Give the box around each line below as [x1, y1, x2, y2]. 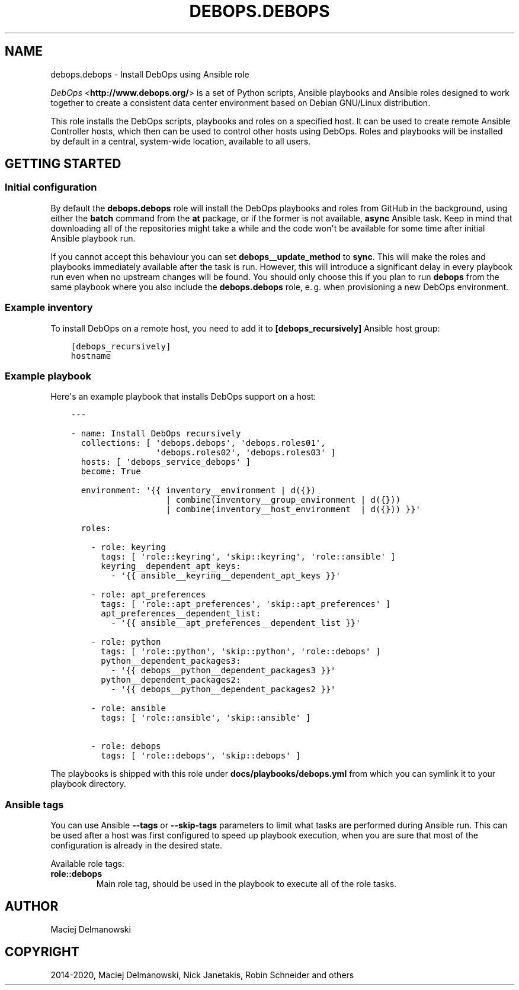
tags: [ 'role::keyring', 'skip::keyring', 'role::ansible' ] [101, 552, 396, 562]
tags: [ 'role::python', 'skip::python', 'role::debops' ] [101, 647, 381, 657]
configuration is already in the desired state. [50, 840, 223, 851]
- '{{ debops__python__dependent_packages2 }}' [111, 684, 336, 695]
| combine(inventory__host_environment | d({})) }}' [165, 504, 421, 515]
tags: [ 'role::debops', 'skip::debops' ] [101, 751, 301, 761]
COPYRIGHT [5, 944, 79, 960]
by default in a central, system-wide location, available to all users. [50, 136, 311, 146]
